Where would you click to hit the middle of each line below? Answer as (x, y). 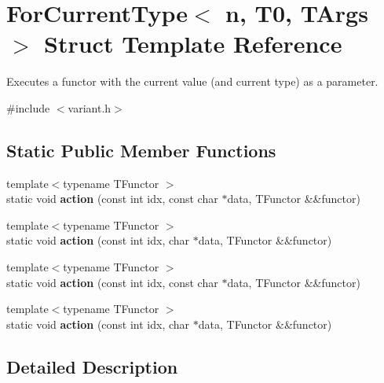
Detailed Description (92, 366)
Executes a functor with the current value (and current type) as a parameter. (192, 81)
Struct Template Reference (193, 44)
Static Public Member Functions (141, 150)
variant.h (90, 107)
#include (28, 107)
